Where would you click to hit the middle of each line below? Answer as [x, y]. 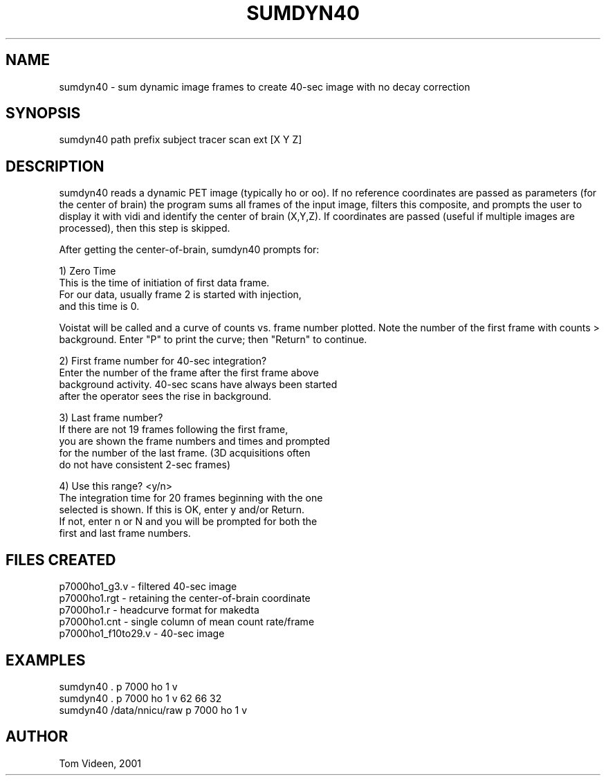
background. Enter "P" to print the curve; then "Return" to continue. [213, 340]
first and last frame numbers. [125, 533]
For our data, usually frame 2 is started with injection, [180, 295]
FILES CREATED [61, 560]
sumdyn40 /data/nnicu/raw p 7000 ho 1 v [153, 710]
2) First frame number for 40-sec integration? [163, 361]
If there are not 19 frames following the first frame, [174, 430]
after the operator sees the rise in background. [165, 396]
